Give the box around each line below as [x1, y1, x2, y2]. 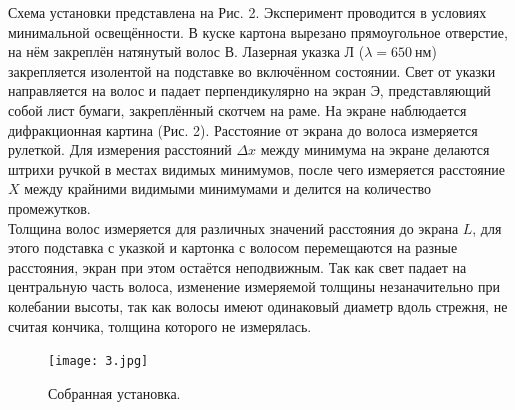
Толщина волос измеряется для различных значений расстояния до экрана [8, 217, 459, 238]
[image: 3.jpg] [48, 354, 149, 369]
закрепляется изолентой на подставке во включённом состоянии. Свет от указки [8, 60, 496, 81]
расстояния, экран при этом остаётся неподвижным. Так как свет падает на [8, 256, 467, 277]
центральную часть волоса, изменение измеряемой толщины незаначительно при [8, 276, 500, 297]
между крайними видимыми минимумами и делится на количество [24, 178, 432, 199]
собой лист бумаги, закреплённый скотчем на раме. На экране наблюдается [8, 99, 467, 120]
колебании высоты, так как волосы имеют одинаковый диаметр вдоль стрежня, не [8, 295, 508, 316]
